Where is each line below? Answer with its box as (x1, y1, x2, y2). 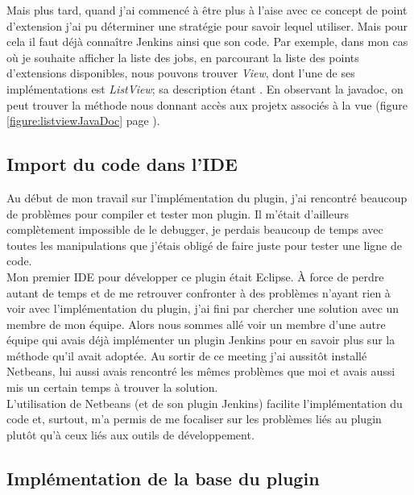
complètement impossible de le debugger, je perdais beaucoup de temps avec (6, 221, 383, 238)
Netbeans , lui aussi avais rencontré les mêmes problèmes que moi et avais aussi (6, 363, 395, 380)
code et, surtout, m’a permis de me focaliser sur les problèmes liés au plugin (6, 410, 382, 427)
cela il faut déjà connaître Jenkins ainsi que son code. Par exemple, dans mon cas (6, 33, 408, 50)
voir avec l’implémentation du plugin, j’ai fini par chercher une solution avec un (6, 300, 400, 317)
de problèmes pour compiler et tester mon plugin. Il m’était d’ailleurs (6, 205, 350, 222)
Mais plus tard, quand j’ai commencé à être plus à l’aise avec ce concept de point (6, 2, 408, 18)
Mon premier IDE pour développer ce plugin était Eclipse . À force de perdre (6, 268, 384, 285)
